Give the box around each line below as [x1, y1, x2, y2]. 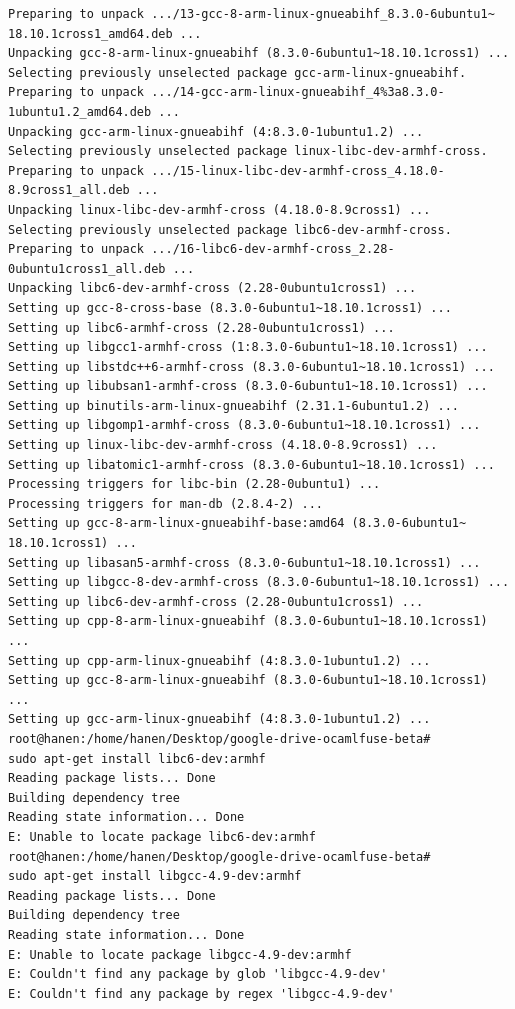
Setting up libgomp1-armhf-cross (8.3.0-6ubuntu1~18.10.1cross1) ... [8, 418, 481, 433]
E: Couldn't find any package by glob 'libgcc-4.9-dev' [8, 967, 388, 982]
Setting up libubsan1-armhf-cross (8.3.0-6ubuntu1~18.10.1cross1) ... [8, 379, 488, 394]
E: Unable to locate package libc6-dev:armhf [8, 829, 316, 844]
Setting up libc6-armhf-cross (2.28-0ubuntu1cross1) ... [8, 320, 395, 335]
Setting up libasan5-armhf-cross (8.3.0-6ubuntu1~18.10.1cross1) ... [8, 555, 481, 570]
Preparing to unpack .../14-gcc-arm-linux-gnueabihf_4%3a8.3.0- [8, 85, 445, 100]
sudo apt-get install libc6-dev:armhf [8, 751, 266, 766]
